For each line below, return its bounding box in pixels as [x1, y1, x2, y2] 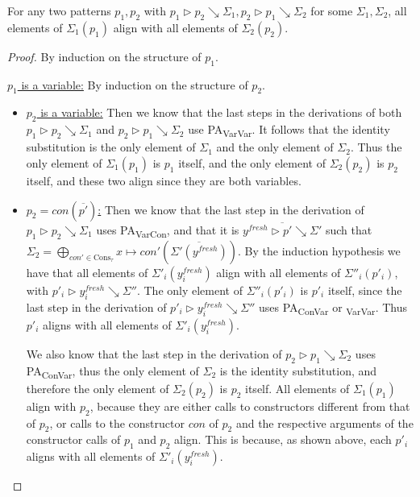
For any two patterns [7, 2, 111, 19]
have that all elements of [26, 263, 148, 280]
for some [310, 2, 353, 19]
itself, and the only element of [178, 154, 326, 171]
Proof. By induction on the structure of [7, 48, 202, 64]
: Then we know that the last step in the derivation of [98, 201, 364, 217]
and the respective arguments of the [235, 414, 414, 431]
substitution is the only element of [26, 139, 196, 155]
